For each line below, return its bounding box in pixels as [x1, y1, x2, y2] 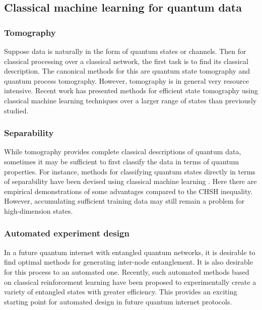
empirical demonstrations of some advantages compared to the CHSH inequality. [4, 185, 253, 196]
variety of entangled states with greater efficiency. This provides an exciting [4, 286, 237, 297]
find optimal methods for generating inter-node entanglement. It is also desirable [4, 257, 253, 267]
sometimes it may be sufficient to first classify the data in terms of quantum [4, 156, 239, 166]
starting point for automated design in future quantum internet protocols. [4, 296, 232, 306]
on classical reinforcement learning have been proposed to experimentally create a [4, 276, 256, 287]
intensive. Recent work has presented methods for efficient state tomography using [4, 85, 258, 96]
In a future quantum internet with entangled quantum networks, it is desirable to [4, 246, 255, 257]
